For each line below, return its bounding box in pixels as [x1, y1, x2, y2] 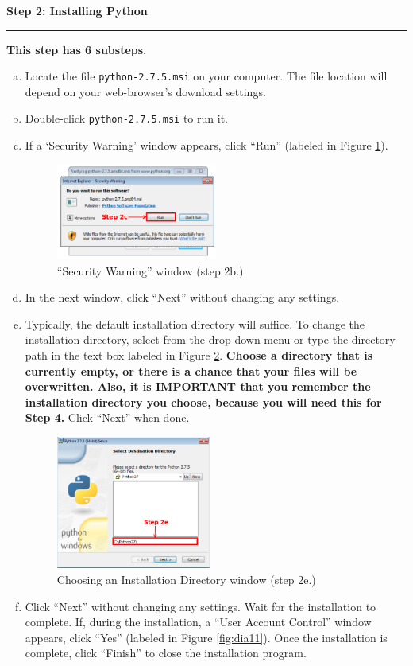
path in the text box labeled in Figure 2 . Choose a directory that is [25, 346, 373, 363]
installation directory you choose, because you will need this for [25, 393, 382, 410]
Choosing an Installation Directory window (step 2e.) [56, 571, 316, 588]
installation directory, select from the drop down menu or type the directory [25, 331, 396, 348]
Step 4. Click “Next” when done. [25, 409, 190, 426]
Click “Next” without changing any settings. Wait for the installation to [25, 598, 376, 614]
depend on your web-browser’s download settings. [25, 83, 266, 99]
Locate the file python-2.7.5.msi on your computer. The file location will [25, 68, 388, 84]
